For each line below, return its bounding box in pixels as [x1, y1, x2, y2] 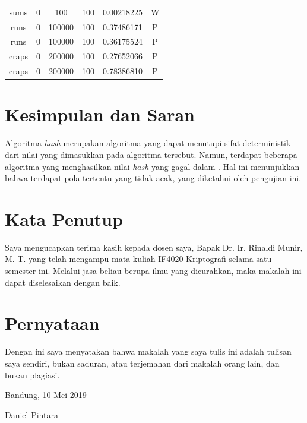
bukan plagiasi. [5, 368, 60, 381]
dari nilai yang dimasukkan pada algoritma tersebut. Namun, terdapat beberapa [5, 148, 297, 160]
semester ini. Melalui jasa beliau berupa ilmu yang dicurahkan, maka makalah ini [5, 264, 302, 277]
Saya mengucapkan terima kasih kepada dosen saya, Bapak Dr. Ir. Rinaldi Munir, [5, 241, 303, 253]
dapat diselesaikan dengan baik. [5, 276, 121, 288]
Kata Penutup [5, 206, 123, 231]
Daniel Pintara [5, 408, 58, 421]
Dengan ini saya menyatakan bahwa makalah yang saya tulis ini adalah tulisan [5, 345, 292, 358]
